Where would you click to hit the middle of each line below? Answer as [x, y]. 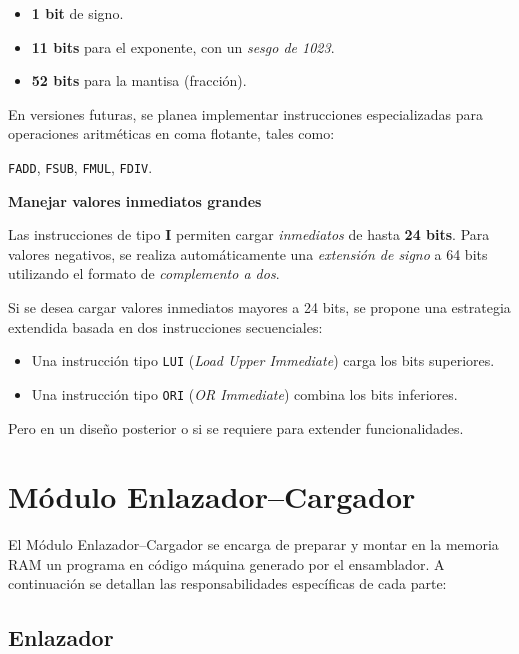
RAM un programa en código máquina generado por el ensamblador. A [226, 563]
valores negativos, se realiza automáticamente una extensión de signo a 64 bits [248, 253]
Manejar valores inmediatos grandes [135, 200]
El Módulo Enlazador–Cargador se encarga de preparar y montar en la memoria [253, 544]
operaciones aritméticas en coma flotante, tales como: [171, 133]
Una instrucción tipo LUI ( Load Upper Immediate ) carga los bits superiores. [263, 360]
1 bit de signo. [77, 13]
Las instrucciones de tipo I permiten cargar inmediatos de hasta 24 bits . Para [249, 234]
